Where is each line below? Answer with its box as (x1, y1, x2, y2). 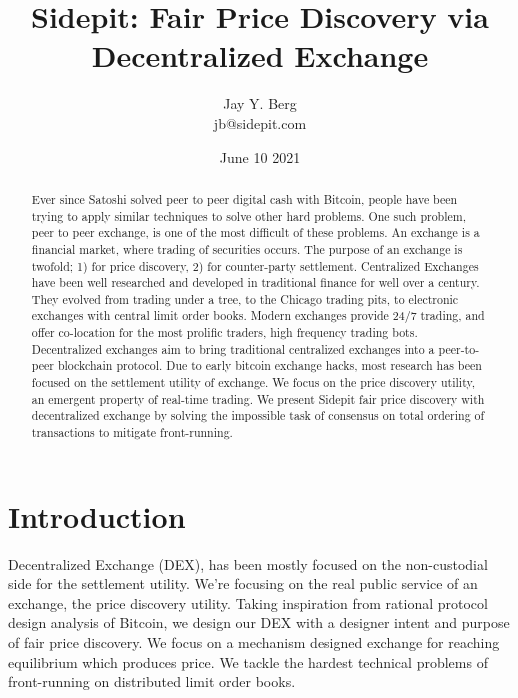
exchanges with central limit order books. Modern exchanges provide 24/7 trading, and (31, 307, 485, 324)
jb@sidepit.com (213, 112, 307, 133)
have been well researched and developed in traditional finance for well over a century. (31, 274, 480, 291)
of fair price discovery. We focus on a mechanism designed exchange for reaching (8, 632, 500, 653)
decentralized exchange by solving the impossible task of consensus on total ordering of (31, 407, 485, 424)
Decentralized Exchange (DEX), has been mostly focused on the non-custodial (8, 553, 488, 574)
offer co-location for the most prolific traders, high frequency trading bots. (31, 324, 418, 341)
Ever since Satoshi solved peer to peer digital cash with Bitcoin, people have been (31, 190, 458, 207)
